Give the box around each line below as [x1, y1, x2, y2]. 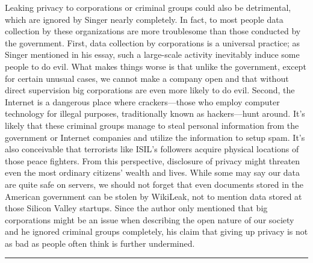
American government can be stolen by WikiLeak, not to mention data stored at [5, 190, 302, 202]
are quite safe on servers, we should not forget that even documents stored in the [5, 178, 304, 190]
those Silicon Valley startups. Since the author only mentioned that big [5, 202, 268, 214]
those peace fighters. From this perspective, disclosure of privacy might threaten [5, 154, 300, 167]
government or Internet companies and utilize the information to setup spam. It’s [5, 131, 305, 143]
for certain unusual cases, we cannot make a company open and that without [5, 72, 289, 84]
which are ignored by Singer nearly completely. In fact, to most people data [5, 13, 284, 25]
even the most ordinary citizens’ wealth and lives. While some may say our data [5, 166, 300, 179]
